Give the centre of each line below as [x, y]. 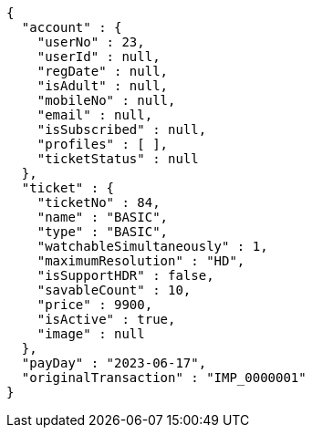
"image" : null [91, 334]
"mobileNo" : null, [106, 100]
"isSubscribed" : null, [122, 129]
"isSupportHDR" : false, [125, 275]
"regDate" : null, [103, 71]
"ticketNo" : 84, [99, 202]
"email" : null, [95, 115]
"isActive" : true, [106, 319]
